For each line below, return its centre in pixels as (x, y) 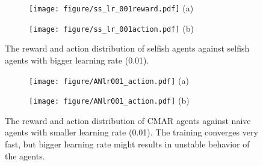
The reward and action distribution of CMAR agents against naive (128, 120)
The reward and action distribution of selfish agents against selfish (127, 48)
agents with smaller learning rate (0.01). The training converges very (131, 132)
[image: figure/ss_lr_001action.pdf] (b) (111, 28)
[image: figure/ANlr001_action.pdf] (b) (109, 100)
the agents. (25, 156)
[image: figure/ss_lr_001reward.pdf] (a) (111, 8)
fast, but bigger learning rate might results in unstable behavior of (127, 144)
